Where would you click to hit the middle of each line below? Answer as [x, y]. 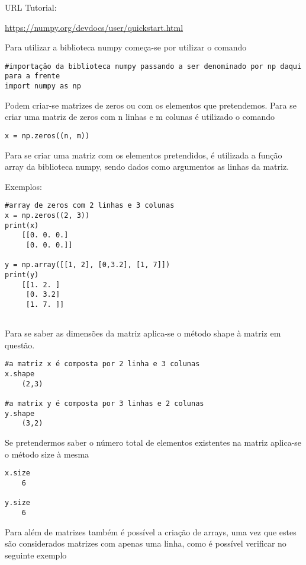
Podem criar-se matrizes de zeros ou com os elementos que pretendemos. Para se [151, 105]
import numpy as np [43, 86]
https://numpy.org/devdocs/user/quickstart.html [94, 27]
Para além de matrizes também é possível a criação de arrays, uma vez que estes [151, 531]
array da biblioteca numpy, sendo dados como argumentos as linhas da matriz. [147, 166]
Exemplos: [23, 186]
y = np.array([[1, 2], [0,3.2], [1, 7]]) [88, 265]
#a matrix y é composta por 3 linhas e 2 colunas [104, 404]
